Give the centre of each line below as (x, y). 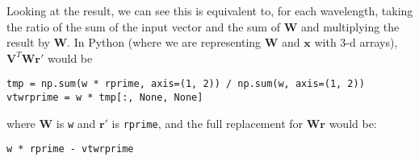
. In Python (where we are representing (164, 42)
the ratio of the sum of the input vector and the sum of (143, 26)
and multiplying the (350, 26)
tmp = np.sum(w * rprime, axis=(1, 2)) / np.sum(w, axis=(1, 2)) (186, 84)
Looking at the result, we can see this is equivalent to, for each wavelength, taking (210, 10)
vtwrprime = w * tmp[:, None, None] (105, 98)
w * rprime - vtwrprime (70, 149)
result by (28, 42)
